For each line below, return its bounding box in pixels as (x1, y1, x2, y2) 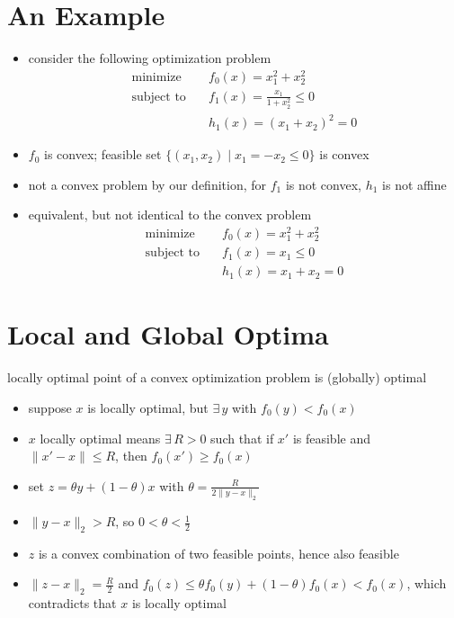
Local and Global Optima (7, 316, 329, 353)
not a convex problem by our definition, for (28, 175, 267, 193)
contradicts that (28, 594, 117, 613)
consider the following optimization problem (28, 49, 272, 67)
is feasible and (292, 428, 370, 447)
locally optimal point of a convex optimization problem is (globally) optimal (7, 368, 427, 387)
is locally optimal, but (87, 398, 209, 416)
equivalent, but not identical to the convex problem (28, 205, 312, 224)
